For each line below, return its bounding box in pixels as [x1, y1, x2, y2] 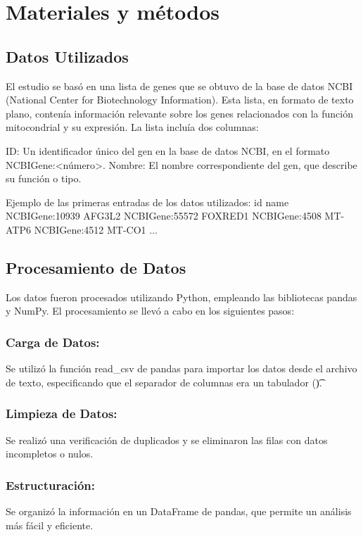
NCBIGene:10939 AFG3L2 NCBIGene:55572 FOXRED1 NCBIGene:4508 [6, 208, 321, 223]
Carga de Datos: [6, 333, 100, 350]
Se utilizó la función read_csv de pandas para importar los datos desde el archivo [6, 361, 357, 376]
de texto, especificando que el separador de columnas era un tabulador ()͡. [6, 374, 322, 389]
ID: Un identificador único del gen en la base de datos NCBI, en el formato [6, 143, 330, 158]
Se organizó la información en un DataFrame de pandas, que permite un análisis [6, 503, 352, 518]
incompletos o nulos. [6, 446, 94, 461]
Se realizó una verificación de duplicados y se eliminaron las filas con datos [6, 432, 328, 447]
